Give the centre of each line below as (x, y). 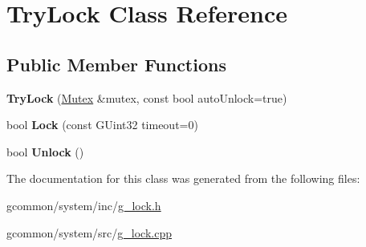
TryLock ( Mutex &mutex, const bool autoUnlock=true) (147, 97)
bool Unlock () (45, 151)
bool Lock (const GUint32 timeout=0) (102, 125)
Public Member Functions (116, 64)
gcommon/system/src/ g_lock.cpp (89, 232)
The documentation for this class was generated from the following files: (183, 178)
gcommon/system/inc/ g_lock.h (84, 205)
